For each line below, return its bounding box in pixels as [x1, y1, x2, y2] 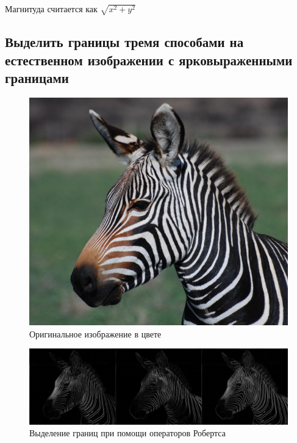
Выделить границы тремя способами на [5, 32, 244, 51]
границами [5, 68, 69, 87]
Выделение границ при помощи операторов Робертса [29, 427, 226, 439]
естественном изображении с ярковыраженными [5, 50, 293, 69]
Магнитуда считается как [5, 2, 98, 15]
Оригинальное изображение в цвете [29, 327, 162, 340]
